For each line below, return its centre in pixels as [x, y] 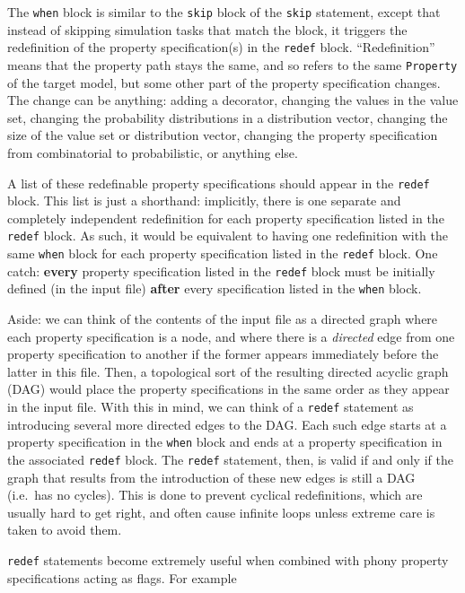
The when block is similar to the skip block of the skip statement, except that [224, 12]
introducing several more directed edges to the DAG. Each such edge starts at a [227, 424]
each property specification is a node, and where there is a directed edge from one [231, 336]
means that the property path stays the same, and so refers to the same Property [232, 64]
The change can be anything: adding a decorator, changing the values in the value [233, 100]
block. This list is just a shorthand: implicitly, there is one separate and [204, 201]
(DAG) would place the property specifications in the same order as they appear [228, 389]
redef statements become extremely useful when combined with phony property [228, 559]
